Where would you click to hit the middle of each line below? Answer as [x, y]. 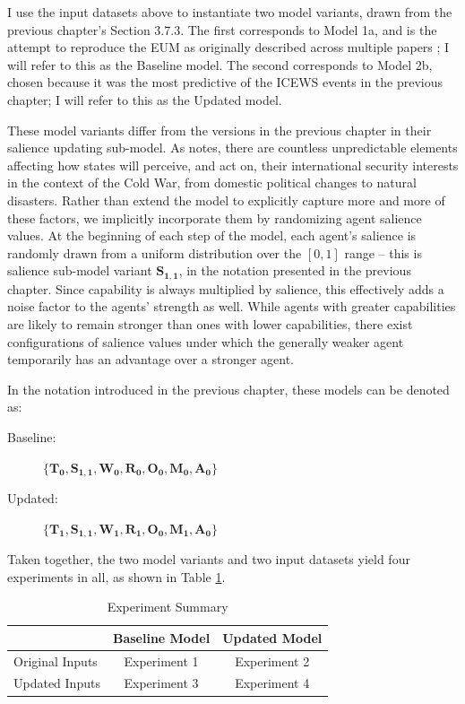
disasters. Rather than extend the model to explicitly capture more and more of [226, 200]
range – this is [383, 252]
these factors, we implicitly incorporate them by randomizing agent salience [215, 217]
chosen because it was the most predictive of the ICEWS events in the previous [225, 82]
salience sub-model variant [80, 270]
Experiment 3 [161, 683]
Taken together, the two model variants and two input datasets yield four [209, 559]
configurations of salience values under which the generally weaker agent [206, 341]
